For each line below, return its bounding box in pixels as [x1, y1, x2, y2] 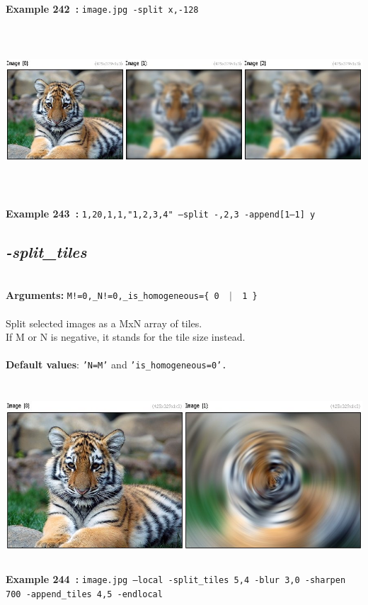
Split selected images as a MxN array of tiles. [6, 315, 202, 330]
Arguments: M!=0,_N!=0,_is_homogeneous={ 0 [6, 288, 219, 302]
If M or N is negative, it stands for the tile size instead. [6, 329, 246, 344]
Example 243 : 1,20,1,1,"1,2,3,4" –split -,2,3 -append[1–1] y [6, 205, 316, 220]
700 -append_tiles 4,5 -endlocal [6, 589, 163, 599]
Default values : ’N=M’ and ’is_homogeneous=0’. [6, 357, 227, 372]
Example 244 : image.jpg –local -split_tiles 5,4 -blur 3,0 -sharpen [6, 572, 346, 587]
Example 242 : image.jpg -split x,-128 [6, 1, 199, 16]
